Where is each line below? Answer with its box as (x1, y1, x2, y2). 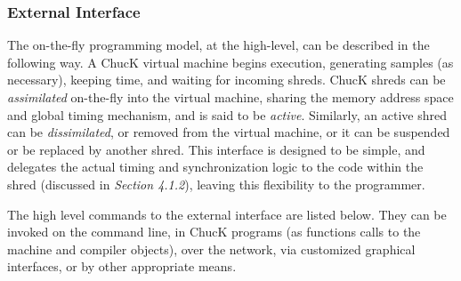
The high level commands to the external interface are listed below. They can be (7, 205, 447, 223)
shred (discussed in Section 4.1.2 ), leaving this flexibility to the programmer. (7, 174, 425, 193)
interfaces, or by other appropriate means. (7, 257, 237, 276)
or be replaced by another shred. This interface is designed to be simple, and (7, 140, 425, 158)
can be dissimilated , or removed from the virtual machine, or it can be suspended (7, 123, 450, 141)
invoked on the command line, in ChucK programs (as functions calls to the (7, 222, 421, 241)
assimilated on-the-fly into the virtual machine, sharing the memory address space (7, 88, 454, 106)
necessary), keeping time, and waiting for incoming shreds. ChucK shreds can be (7, 70, 446, 89)
